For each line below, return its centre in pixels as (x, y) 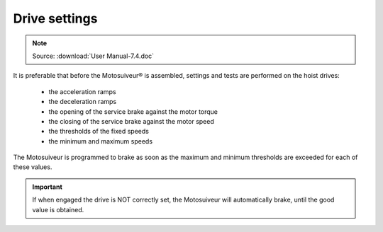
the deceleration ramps (83, 102)
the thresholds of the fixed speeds (99, 132)
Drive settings (55, 18)
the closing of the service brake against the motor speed (131, 121)
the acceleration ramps (82, 91)
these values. (33, 167)
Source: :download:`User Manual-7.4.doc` (93, 56)
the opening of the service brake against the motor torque (133, 111)
